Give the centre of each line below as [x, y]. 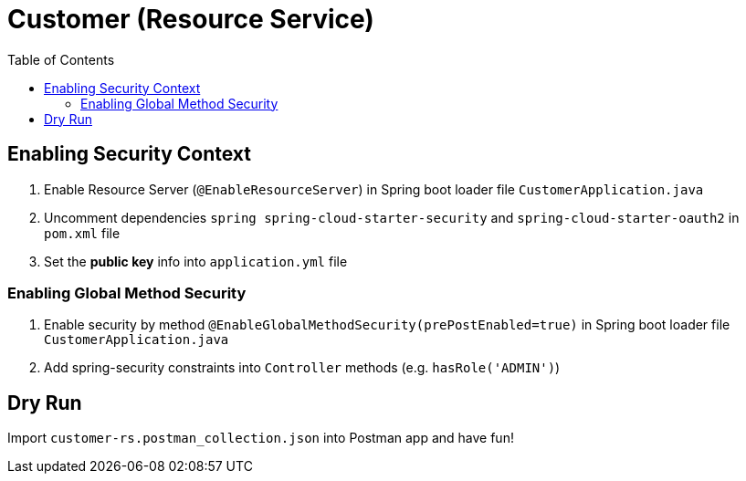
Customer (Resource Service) [191, 19]
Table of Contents [61, 59]
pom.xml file [82, 233]
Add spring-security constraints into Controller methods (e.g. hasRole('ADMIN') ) [302, 368]
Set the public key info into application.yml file [196, 261]
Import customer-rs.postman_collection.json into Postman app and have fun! [261, 438]
